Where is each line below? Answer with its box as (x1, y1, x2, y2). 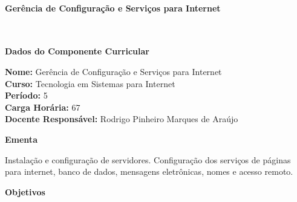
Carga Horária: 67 (5, 100, 80, 113)
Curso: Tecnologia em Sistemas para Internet (5, 77, 175, 90)
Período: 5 (5, 89, 48, 102)
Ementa (5, 132, 38, 145)
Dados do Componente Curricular (5, 45, 149, 57)
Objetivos (5, 185, 45, 198)
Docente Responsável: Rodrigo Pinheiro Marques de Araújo (5, 112, 238, 125)
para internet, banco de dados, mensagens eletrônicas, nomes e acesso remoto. (5, 165, 293, 178)
